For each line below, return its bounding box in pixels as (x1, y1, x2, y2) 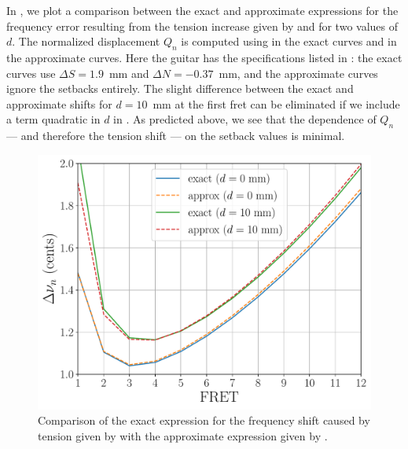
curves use (6, 64, 56, 81)
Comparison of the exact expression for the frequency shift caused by (38, 412, 370, 429)
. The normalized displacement (12, 33, 160, 50)
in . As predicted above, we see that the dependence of (113, 111, 377, 127)
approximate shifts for (6, 95, 112, 112)
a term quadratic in (6, 111, 101, 127)
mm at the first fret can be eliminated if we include (153, 95, 400, 112)
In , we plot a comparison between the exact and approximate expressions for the (6, 2, 399, 18)
